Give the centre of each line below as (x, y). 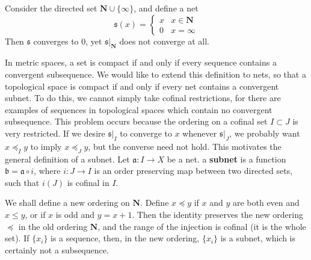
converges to (56, 41)
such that (22, 182)
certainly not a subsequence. (57, 249)
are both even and (266, 203)
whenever (200, 133)
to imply (46, 146)
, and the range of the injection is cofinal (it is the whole (202, 226)
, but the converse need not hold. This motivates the (185, 146)
